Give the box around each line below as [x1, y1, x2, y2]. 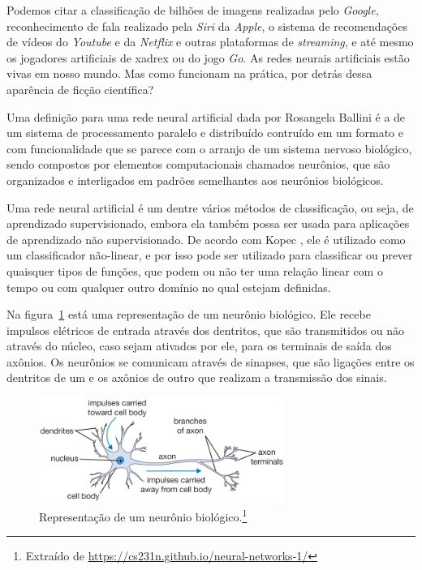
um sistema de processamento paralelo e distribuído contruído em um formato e [6, 124, 403, 141]
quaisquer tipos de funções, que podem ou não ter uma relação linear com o [6, 262, 383, 279]
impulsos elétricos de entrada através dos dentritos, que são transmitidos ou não [6, 321, 405, 338]
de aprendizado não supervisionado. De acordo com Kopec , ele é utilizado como [6, 230, 406, 247]
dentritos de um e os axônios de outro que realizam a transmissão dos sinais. [6, 369, 387, 386]
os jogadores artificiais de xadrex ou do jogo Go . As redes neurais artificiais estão [6, 49, 410, 66]
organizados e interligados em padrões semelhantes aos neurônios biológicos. [6, 171, 384, 188]
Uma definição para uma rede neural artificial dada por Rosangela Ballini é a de [6, 108, 406, 125]
